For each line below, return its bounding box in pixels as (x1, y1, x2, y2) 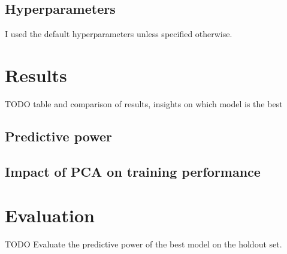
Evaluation (5, 203, 95, 228)
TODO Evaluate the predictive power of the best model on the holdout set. (5, 238, 282, 250)
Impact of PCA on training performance (5, 162, 261, 180)
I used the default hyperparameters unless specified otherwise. (5, 28, 232, 40)
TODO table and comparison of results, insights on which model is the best (5, 97, 283, 110)
